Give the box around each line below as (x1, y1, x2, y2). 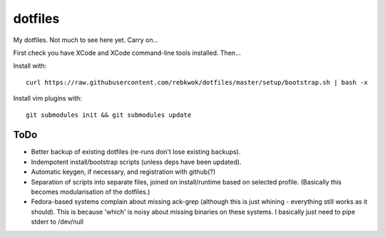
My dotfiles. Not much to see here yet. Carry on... (13, 36, 159, 44)
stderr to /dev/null (31, 217, 83, 226)
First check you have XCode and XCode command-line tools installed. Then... (13, 48, 242, 57)
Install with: (13, 61, 47, 71)
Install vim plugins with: (13, 94, 82, 103)
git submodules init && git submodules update (26, 110, 192, 119)
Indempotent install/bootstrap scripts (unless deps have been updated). (31, 157, 242, 166)
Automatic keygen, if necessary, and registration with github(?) (31, 167, 216, 176)
